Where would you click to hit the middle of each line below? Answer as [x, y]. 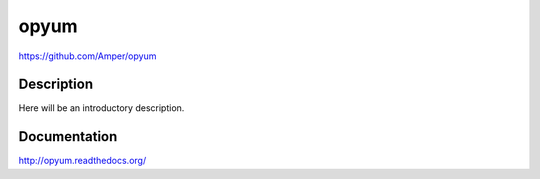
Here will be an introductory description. [101, 108]
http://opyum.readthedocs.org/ [82, 161]
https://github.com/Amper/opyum [87, 56]
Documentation [68, 136]
